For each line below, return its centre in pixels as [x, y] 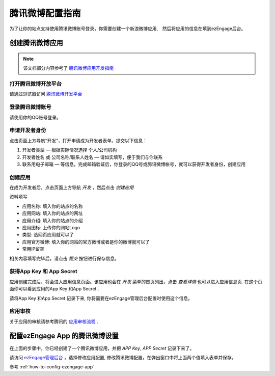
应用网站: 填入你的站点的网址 [52, 213]
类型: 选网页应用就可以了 [48, 235]
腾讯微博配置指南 [45, 13]
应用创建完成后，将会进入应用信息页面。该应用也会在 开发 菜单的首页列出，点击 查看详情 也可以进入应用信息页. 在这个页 [136, 281]
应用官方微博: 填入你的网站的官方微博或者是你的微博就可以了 [86, 241]
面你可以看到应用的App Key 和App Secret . [54, 289]
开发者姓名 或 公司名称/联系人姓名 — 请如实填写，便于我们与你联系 [92, 157]
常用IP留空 [33, 249]
